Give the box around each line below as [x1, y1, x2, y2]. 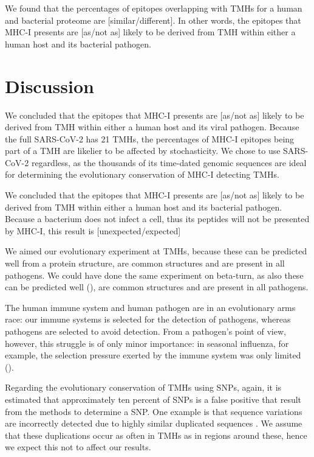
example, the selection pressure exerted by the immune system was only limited [5, 349, 301, 361]
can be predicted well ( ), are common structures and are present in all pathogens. [5, 281, 309, 293]
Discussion [5, 73, 94, 98]
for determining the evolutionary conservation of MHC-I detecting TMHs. [5, 168, 279, 181]
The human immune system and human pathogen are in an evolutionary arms [5, 301, 296, 313]
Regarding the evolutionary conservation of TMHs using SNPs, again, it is [5, 381, 282, 394]
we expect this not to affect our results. [5, 441, 151, 453]
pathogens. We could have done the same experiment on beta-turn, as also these [5, 268, 304, 281]
